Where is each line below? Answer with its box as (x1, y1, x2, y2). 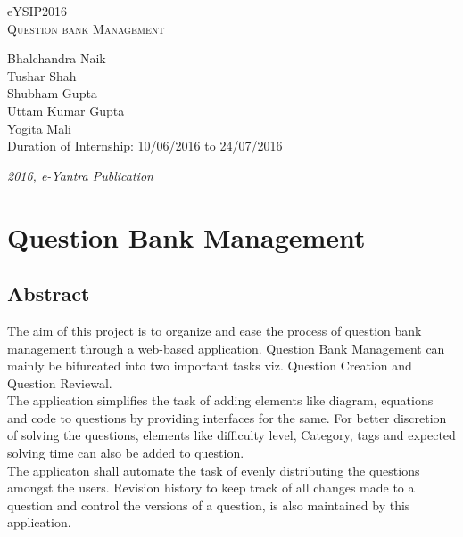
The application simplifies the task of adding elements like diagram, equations (7, 391, 434, 410)
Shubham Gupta (7, 84, 97, 102)
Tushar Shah (7, 66, 77, 85)
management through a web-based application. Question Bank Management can (7, 338, 445, 357)
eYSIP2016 (7, 2, 68, 20)
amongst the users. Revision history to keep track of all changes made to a (7, 478, 415, 497)
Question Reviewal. (7, 373, 112, 392)
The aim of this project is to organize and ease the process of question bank (7, 321, 422, 339)
